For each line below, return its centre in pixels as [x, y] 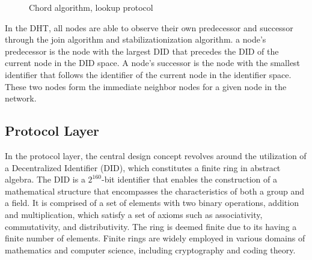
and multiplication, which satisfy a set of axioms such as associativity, [134, 214]
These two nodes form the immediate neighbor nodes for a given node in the [146, 86]
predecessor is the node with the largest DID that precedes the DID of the [142, 51]
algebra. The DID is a [45, 179]
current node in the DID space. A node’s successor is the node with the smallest [153, 63]
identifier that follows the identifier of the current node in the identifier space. [148, 74]
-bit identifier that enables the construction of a [189, 179]
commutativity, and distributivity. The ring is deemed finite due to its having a [151, 226]
